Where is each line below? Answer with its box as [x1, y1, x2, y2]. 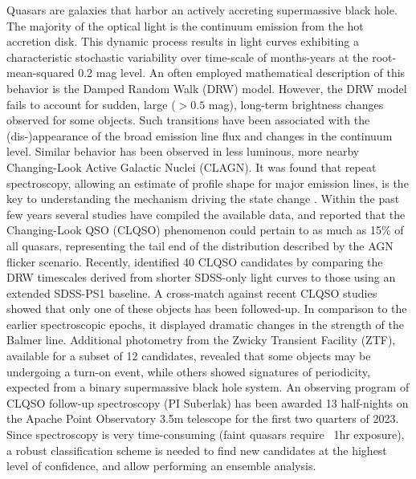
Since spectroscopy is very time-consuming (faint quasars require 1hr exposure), [6, 426, 405, 443]
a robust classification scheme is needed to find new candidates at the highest [6, 441, 387, 458]
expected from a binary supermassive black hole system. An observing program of [6, 379, 410, 396]
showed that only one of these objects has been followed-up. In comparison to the [6, 300, 407, 317]
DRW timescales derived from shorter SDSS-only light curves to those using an [6, 269, 396, 286]
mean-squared [6, 64, 75, 81]
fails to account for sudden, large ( [6, 95, 176, 112]
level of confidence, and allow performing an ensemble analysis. [6, 457, 316, 474]
